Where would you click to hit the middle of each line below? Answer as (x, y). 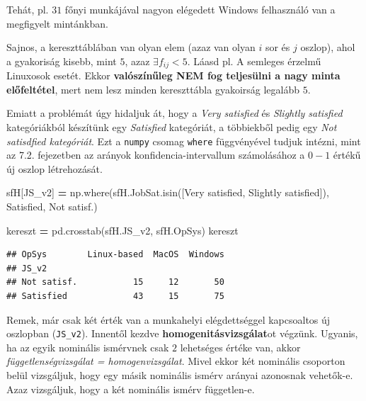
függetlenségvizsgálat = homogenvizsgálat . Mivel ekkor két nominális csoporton (176, 361)
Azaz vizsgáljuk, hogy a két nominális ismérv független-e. (131, 389)
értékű (347, 155)
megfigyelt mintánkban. (57, 23)
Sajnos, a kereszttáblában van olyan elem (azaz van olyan (131, 47)
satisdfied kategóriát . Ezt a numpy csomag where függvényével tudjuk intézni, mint (184, 141)
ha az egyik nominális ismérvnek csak (88, 347)
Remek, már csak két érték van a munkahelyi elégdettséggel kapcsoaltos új (168, 319)
